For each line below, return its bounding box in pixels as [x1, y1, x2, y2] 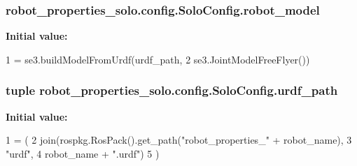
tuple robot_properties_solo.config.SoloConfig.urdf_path [6, 82, 338, 99]
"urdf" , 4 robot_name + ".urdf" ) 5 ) [6, 146, 160, 160]
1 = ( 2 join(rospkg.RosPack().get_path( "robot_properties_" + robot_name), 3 [6, 133, 352, 147]
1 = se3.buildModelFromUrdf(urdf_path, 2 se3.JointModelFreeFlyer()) [6, 52, 310, 66]
